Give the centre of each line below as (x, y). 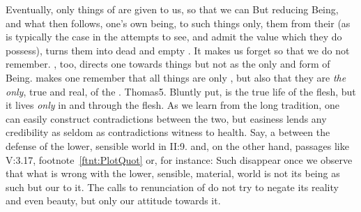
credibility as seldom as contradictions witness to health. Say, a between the (168, 132)
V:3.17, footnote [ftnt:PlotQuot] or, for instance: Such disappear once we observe (179, 159)
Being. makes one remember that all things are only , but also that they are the (176, 77)
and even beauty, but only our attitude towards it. (113, 200)
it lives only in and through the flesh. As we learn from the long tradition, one (172, 105)
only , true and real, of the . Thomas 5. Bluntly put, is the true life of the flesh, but (181, 91)
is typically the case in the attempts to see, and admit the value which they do (174, 37)
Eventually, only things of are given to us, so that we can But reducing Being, (172, 9)
